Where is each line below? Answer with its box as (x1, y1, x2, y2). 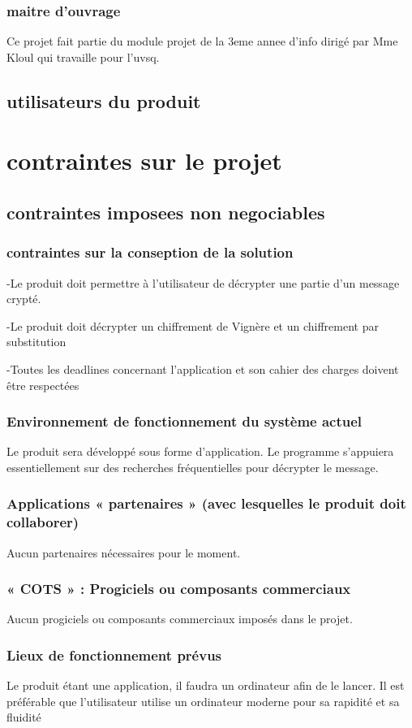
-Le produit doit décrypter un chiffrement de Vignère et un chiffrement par (6, 317, 379, 334)
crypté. (6, 290, 41, 307)
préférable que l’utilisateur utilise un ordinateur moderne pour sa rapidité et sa (6, 692, 400, 709)
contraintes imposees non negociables (6, 199, 325, 224)
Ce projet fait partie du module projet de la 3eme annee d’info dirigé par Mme (6, 32, 398, 50)
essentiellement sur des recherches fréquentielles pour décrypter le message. (6, 458, 379, 475)
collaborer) (6, 512, 79, 532)
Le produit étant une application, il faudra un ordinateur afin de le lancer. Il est (6, 677, 405, 694)
